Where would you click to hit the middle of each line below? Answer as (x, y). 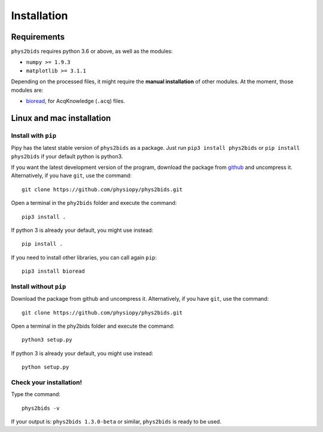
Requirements (38, 37)
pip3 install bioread (53, 271)
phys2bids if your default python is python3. (67, 156)
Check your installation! (47, 382)
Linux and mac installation (61, 118)
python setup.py (45, 367)
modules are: (27, 90)
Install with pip (34, 135)
